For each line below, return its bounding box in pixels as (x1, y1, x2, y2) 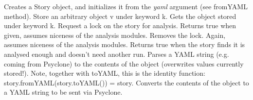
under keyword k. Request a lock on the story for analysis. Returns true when (4, 20, 236, 31)
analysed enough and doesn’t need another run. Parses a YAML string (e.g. (4, 49, 229, 59)
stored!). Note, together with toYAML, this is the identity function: (4, 68, 205, 78)
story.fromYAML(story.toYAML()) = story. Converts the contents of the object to (4, 77, 249, 87)
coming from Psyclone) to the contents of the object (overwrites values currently (4, 58, 244, 68)
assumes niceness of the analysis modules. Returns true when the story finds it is (4, 39, 245, 50)
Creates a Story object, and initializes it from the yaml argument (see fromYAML (4, 1, 248, 11)
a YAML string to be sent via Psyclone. (4, 87, 123, 97)
